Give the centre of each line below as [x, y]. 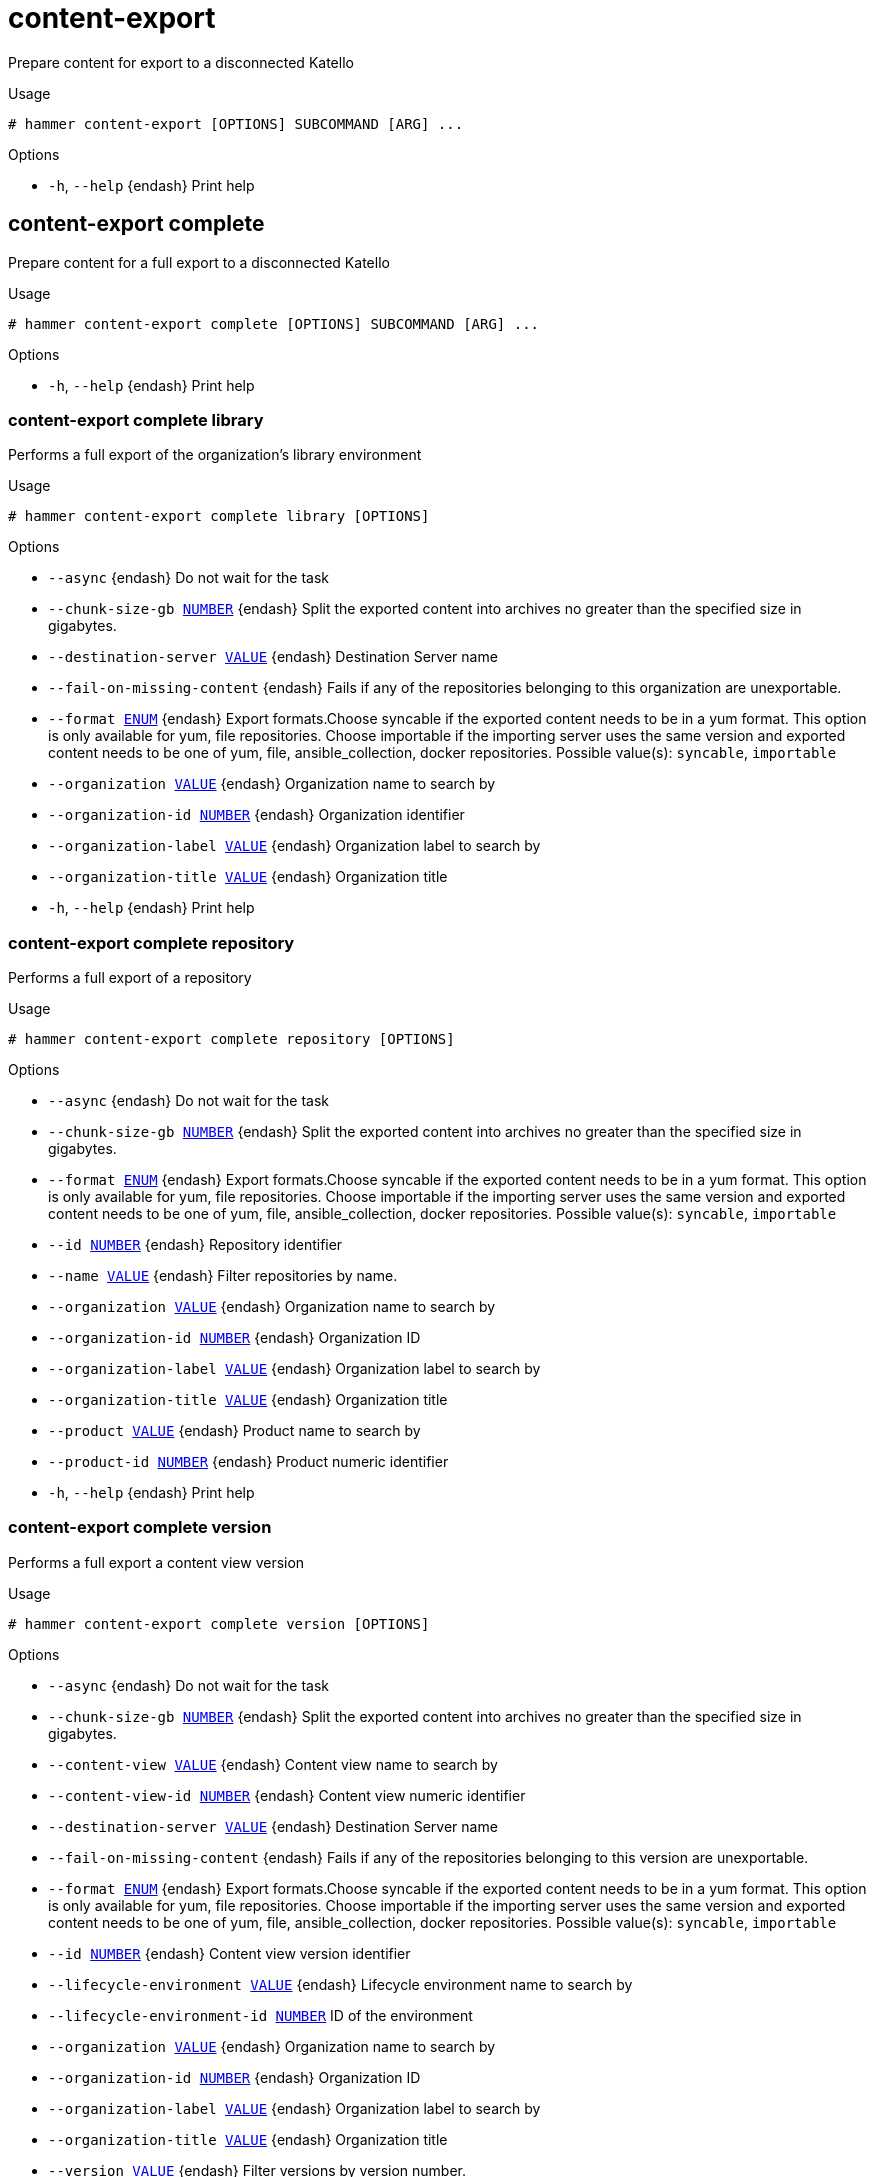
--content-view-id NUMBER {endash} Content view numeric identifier [287, 1795]
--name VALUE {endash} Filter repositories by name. [223, 1276]
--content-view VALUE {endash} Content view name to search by [273, 1764]
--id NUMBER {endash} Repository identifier [195, 1245]
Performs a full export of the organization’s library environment [215, 455]
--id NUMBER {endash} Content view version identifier [229, 1953]
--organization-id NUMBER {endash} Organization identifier [256, 815]
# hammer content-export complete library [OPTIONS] [219, 516]
